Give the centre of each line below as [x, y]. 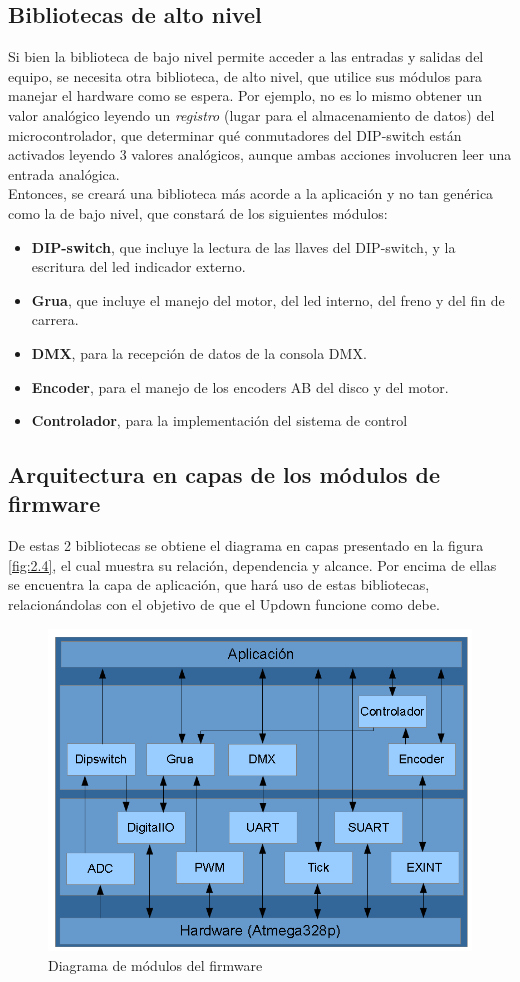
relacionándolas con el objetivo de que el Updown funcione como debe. [224, 604]
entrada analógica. [64, 173]
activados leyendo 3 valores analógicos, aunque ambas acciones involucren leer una [260, 154]
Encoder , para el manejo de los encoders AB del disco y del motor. [240, 386]
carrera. [55, 319]
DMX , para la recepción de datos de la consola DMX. [199, 352]
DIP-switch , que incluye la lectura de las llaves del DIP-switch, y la [243, 246]
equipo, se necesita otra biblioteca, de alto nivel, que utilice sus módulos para [245, 75]
